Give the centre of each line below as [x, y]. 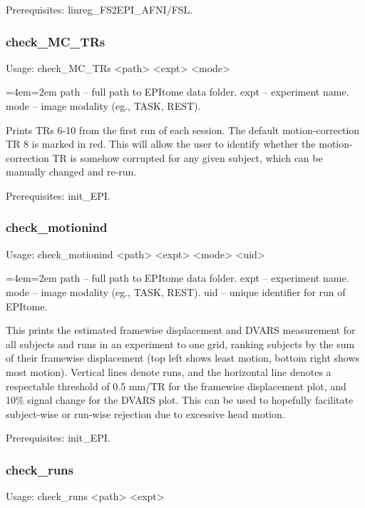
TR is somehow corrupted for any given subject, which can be [187, 157]
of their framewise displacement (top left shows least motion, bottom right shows [183, 358]
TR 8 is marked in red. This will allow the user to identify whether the [161, 144]
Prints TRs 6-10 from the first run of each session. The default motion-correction [183, 129]
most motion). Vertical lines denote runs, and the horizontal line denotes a [169, 371]
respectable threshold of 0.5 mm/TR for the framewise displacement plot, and [176, 386]
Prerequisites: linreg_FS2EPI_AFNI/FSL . [99, 9]
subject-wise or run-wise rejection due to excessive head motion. [145, 413]
